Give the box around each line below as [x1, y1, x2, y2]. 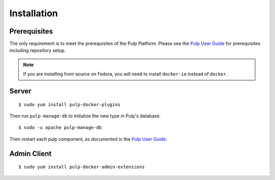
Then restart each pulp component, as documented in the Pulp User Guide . [9, 136, 168, 142]
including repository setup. [9, 47, 66, 53]
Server [9, 87, 32, 96]
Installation [9, 8, 58, 19]
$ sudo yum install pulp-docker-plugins [18, 102, 121, 107]
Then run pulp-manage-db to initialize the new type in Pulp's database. [9, 113, 161, 119]
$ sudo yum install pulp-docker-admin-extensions [18, 164, 145, 170]
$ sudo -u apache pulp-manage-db [18, 125, 102, 131]
